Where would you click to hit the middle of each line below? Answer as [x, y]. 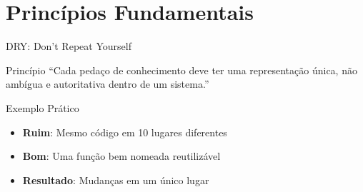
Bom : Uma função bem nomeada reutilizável [121, 156]
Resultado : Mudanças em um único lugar [116, 180]
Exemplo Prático [43, 107]
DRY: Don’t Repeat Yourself [69, 46]
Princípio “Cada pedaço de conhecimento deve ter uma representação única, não [181, 70]
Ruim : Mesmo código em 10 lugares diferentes [125, 132]
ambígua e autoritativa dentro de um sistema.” [108, 84]
